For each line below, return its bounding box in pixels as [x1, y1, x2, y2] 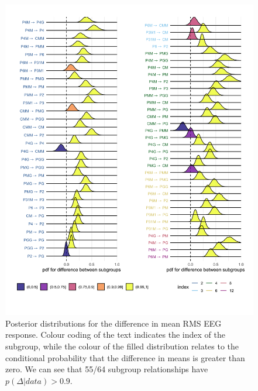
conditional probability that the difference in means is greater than [5, 351, 245, 363]
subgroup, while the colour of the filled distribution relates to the [5, 339, 239, 352]
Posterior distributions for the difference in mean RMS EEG [5, 317, 222, 329]
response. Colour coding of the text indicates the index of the [5, 328, 225, 341]
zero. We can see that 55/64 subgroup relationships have [5, 363, 208, 375]
